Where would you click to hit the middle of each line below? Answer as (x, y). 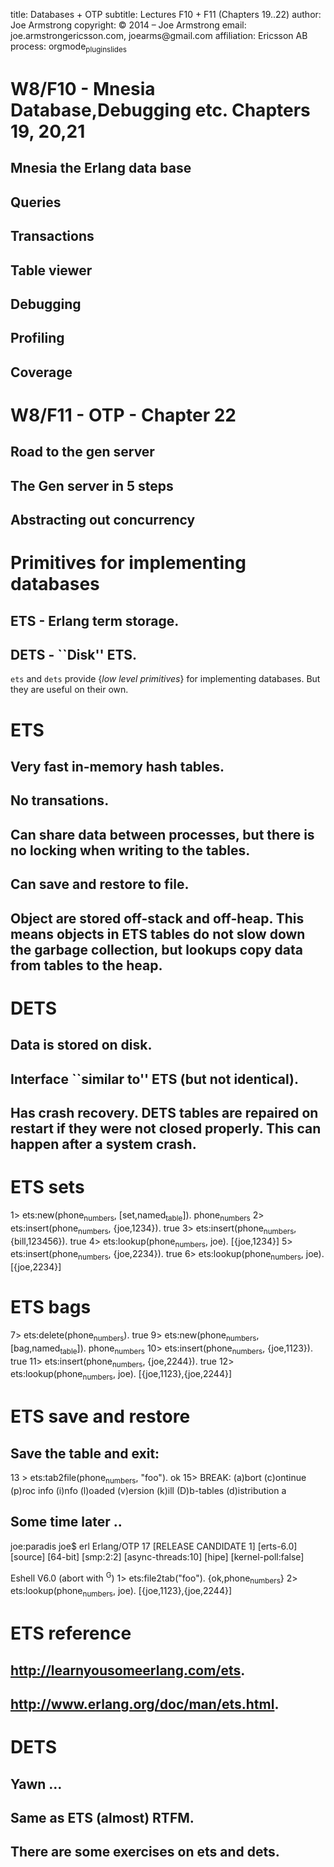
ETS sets (47, 1187)
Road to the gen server (82, 452)
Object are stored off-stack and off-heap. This (157, 918)
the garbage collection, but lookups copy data (156, 949)
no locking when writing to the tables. (130, 850)
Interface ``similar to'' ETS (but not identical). (155, 1079)
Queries (36, 202)
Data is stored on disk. (81, 1045)
